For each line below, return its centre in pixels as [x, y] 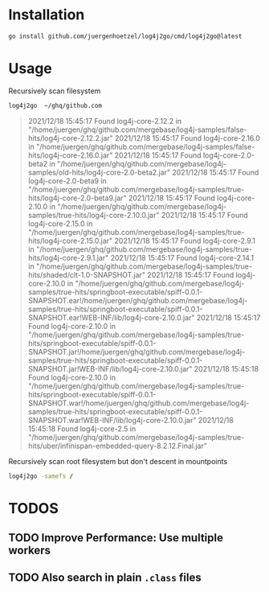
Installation [47, 15]
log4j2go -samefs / [41, 476]
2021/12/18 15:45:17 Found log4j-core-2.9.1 [185, 240]
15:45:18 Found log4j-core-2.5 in [82, 429]
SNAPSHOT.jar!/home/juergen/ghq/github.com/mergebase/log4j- [137, 351]
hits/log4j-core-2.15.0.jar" [70, 240]
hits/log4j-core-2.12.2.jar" [71, 138]
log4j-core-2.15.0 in [60, 224]
